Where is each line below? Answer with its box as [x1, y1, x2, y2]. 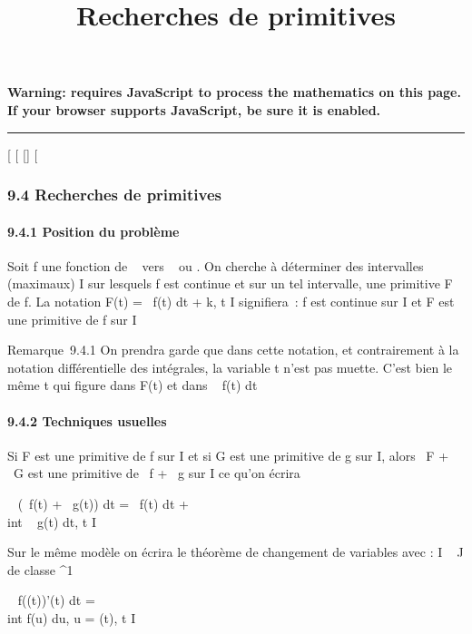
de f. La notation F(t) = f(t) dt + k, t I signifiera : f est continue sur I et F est [7, 291, 455, 310]
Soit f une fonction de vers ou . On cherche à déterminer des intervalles [7, 256, 424, 275]
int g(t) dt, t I [7, 512, 96, 531]
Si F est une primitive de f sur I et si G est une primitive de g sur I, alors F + [7, 445, 449, 464]
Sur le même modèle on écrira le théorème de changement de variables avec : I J [7, 542, 464, 561]
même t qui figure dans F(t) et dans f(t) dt [7, 376, 258, 395]
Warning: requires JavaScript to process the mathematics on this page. [7, 83, 461, 102]
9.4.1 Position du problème [7, 221, 180, 240]
